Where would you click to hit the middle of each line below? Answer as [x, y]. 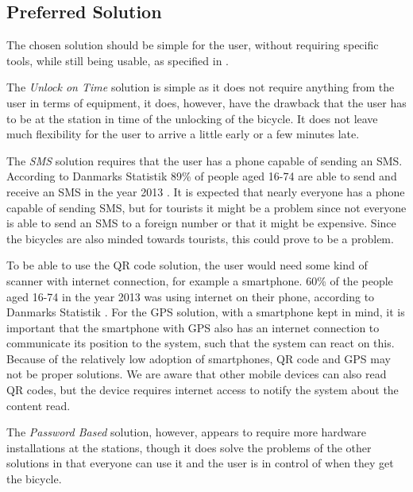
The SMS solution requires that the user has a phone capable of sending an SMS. [205, 160]
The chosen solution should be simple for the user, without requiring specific [193, 45]
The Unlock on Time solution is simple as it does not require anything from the [201, 87]
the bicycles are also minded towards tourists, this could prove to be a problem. [200, 238]
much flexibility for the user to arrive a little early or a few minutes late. [183, 134]
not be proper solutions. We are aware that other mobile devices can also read [197, 374]
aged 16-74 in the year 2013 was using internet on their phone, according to [191, 296]
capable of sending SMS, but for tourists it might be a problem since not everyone [206, 207]
